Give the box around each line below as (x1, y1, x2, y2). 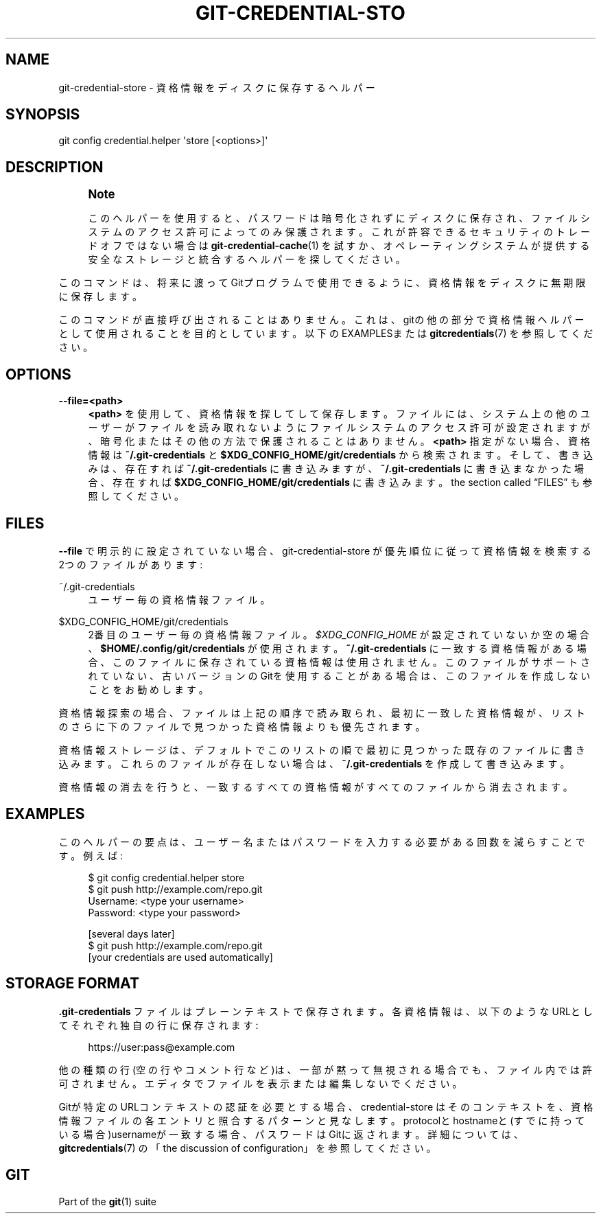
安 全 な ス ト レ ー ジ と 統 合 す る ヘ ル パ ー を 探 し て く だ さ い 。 (88, 253, 405, 266)
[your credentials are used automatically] (88, 951, 273, 963)
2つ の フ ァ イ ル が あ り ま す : (58, 558, 203, 570)
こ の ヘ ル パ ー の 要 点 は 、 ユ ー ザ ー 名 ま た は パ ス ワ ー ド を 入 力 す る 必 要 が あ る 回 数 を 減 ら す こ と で (58, 835, 585, 848)
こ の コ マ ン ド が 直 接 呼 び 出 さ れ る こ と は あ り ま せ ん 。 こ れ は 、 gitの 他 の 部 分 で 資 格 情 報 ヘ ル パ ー (58, 314, 585, 326)
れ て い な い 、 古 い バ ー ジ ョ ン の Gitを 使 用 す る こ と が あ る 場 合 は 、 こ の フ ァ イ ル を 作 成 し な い (88, 669, 591, 682)
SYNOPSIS (5, 106, 80, 124)
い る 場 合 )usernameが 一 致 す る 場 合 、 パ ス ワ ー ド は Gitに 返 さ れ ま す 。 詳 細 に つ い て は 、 (58, 1128, 523, 1140)
